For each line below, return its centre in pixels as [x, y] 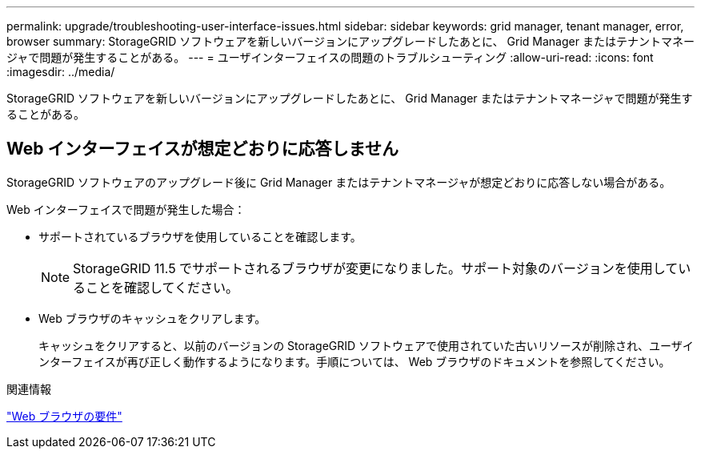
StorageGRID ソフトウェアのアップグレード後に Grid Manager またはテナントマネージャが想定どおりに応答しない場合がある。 [339, 182]
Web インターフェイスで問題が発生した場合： [126, 209]
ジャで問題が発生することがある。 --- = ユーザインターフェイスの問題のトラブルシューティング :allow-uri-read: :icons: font [330, 57]
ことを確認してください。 [162, 287]
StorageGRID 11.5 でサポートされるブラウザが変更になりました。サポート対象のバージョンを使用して [376, 268]
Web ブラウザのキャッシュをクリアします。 [152, 318]
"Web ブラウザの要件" [64, 416]
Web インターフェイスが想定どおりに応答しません [202, 149]
